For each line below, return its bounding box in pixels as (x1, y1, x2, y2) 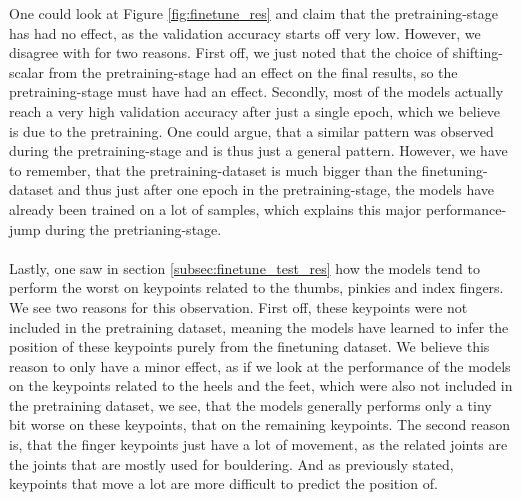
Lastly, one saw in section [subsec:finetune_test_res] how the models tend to (9, 257, 480, 278)
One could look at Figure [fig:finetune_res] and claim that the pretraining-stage (9, 3, 499, 23)
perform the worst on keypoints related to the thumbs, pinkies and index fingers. (9, 277, 504, 298)
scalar (9, 61, 45, 82)
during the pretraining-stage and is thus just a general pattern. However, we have (9, 140, 508, 161)
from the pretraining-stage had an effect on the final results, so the (48, 61, 458, 82)
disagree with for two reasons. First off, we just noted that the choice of (9, 42, 448, 63)
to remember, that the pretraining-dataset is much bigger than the (9, 159, 417, 180)
